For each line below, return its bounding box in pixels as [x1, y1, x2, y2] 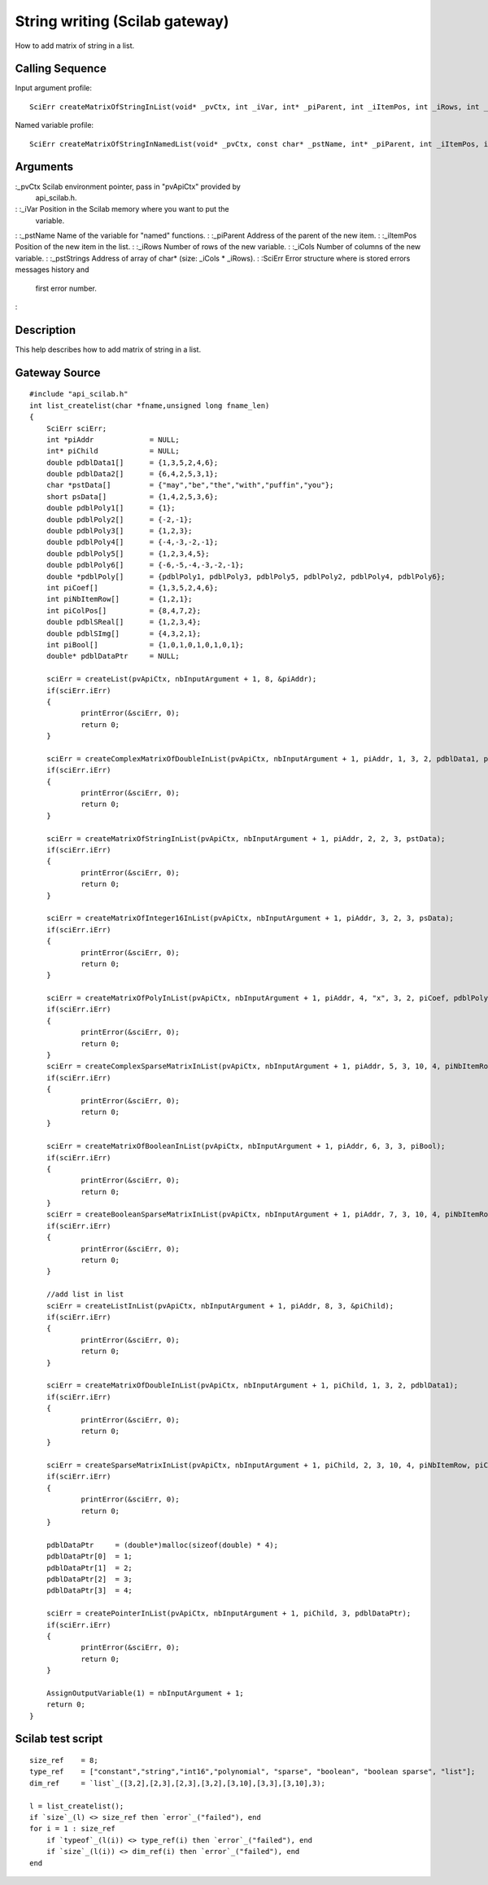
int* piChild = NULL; [46, 446, 181, 456]
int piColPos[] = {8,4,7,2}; [46, 606, 202, 615]
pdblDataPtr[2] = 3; [46, 1574, 133, 1584]
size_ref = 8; [29, 1756, 98, 1765]
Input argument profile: [15, 83, 93, 93]
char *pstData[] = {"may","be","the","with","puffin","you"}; [46, 480, 334, 490]
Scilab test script [15, 1732, 103, 1746]
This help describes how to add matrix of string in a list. [15, 344, 202, 354]
